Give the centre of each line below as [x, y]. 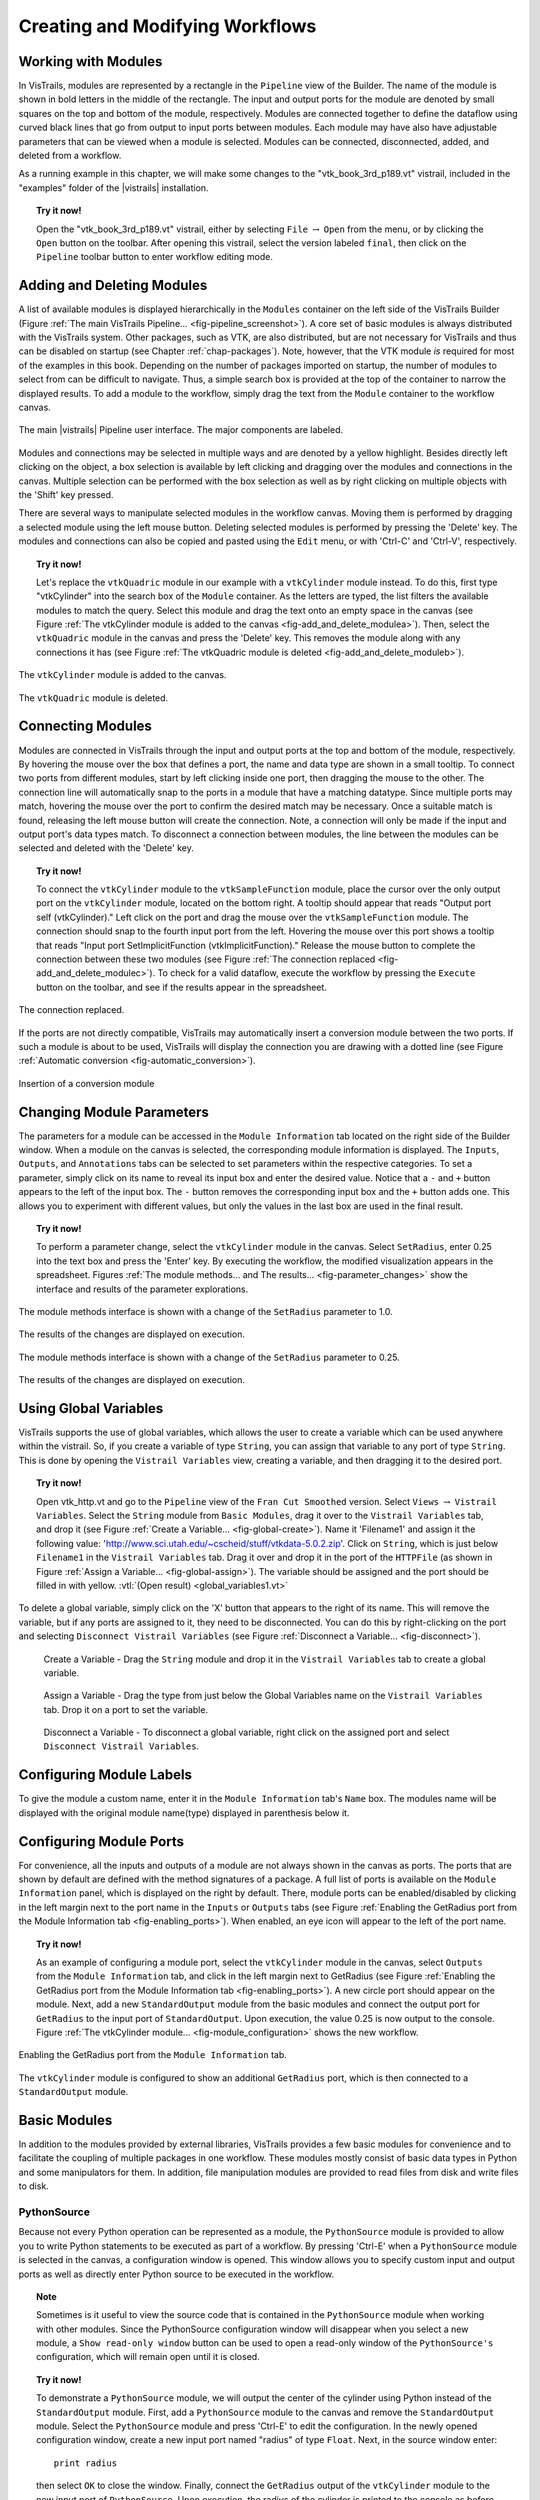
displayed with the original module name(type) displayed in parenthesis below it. [184, 1812]
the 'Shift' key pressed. [66, 494]
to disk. [33, 2186]
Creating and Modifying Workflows [167, 26]
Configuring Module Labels [105, 1775]
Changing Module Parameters [114, 1111]
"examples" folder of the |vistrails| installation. [113, 187]
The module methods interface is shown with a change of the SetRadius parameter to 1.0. [206, 1311]
